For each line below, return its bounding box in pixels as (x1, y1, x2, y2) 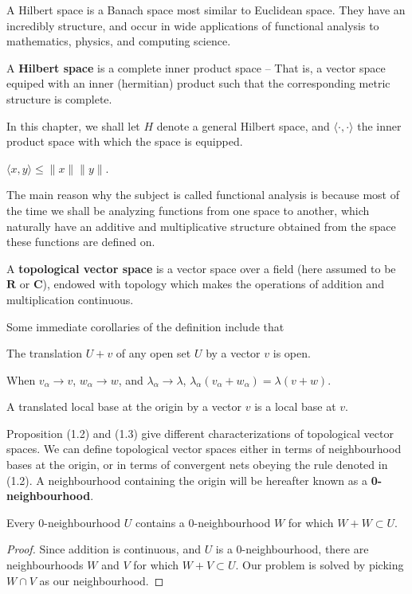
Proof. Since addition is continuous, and (6, 541, 201, 557)
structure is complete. (6, 90, 112, 107)
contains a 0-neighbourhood (135, 514, 271, 530)
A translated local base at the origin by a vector (6, 398, 242, 415)
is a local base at (254, 398, 336, 415)
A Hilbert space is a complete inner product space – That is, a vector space (6, 59, 386, 76)
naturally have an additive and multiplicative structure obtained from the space (6, 217, 396, 234)
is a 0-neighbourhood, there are (215, 541, 369, 557)
